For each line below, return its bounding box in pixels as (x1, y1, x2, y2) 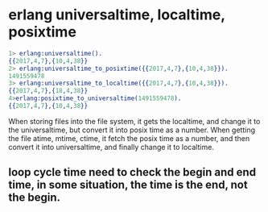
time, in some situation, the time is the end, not (8, 178, 248, 192)
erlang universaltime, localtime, (8, 6, 225, 24)
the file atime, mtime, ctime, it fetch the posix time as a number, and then (8, 133, 250, 143)
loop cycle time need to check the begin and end (8, 165, 256, 179)
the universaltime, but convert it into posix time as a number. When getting (8, 125, 256, 135)
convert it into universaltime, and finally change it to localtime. (8, 142, 215, 152)
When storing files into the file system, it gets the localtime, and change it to (8, 116, 261, 126)
